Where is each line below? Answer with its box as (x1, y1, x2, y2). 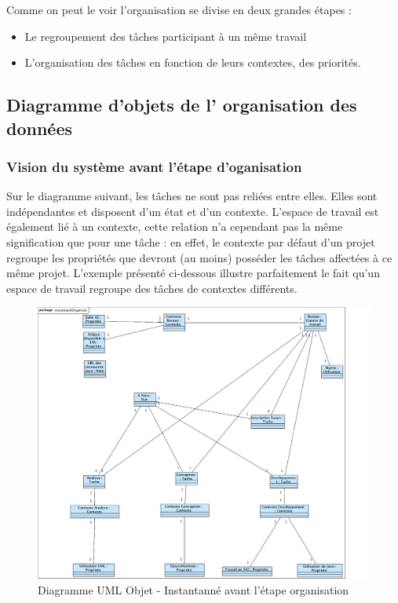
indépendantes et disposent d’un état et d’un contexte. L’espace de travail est (6, 203, 379, 219)
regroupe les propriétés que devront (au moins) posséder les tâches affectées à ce (6, 249, 393, 265)
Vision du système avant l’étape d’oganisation (6, 156, 302, 176)
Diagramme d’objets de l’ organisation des (6, 93, 357, 117)
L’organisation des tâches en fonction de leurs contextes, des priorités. (24, 54, 361, 71)
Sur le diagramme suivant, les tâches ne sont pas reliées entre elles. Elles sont (6, 188, 378, 204)
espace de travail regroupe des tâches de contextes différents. (6, 280, 298, 296)
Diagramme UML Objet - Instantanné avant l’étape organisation (38, 581, 349, 598)
